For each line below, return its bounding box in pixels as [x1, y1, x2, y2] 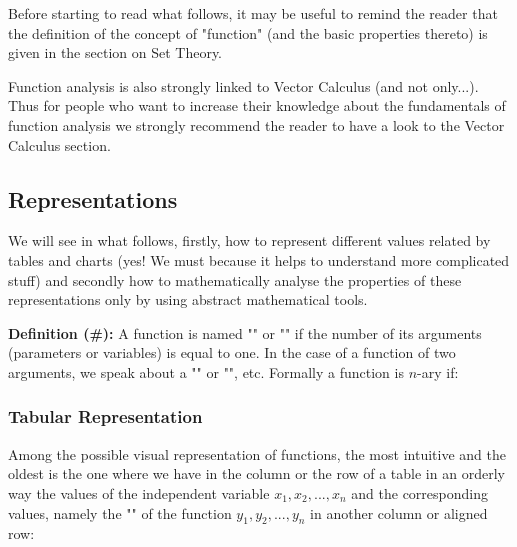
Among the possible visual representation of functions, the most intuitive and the [8, 443, 506, 464]
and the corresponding [351, 482, 488, 503]
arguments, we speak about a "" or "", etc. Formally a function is [8, 361, 404, 382]
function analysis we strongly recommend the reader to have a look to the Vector [8, 114, 505, 135]
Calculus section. [8, 134, 111, 155]
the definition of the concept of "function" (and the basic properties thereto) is [8, 22, 488, 43]
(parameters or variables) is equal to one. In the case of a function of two [8, 342, 456, 363]
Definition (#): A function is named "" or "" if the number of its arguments [8, 322, 482, 343]
